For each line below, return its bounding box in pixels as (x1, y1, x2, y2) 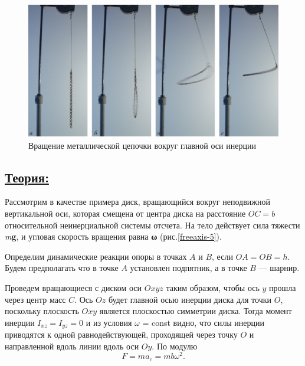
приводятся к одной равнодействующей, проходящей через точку (5, 328, 238, 341)
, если (212, 250, 233, 262)
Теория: (5, 168, 49, 186)
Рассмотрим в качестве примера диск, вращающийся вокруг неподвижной (5, 195, 270, 208)
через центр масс (5, 293, 66, 305)
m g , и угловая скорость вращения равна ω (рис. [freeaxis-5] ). (5, 230, 222, 243)
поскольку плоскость (5, 305, 79, 317)
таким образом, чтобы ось (166, 281, 260, 293)
